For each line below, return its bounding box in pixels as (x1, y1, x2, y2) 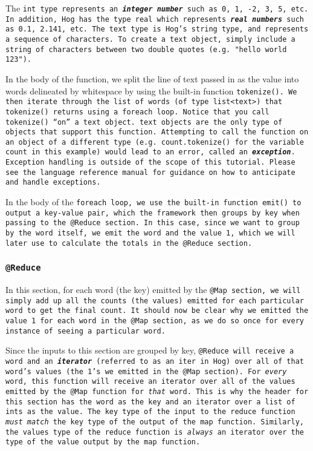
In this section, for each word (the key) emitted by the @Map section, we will (5, 283, 301, 296)
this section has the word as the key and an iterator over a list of (5, 397, 295, 406)
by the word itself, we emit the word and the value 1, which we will (5, 229, 295, 238)
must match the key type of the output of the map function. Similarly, (5, 418, 304, 427)
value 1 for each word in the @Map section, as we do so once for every (5, 317, 304, 326)
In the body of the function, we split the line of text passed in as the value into (5, 72, 299, 85)
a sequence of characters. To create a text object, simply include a (5, 35, 295, 44)
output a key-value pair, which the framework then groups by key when (5, 208, 300, 217)
